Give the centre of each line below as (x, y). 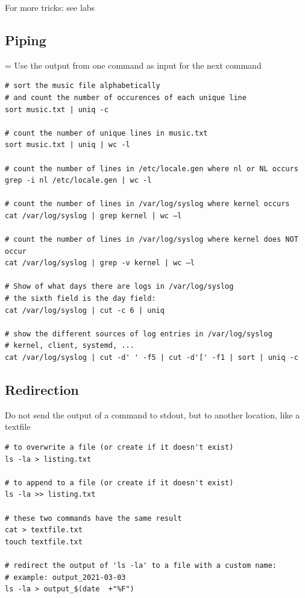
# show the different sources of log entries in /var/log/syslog (139, 334)
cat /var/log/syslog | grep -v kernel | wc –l (100, 263)
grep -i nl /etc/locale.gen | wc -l (78, 181)
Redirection (42, 390)
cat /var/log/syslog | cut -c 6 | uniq (85, 310)
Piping (26, 39)
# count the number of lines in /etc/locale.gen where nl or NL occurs (152, 168)
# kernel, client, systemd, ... (70, 346)
